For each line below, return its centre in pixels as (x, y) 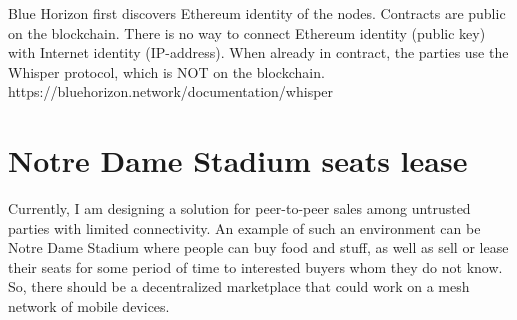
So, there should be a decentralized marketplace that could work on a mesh (239, 286)
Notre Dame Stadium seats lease (238, 160)
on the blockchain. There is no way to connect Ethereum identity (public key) (247, 32)
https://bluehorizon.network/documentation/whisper (171, 91)
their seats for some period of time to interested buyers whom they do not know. (255, 266)
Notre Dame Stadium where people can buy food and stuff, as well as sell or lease (258, 247)
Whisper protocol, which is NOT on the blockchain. (166, 71)
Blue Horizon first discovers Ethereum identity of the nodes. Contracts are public (257, 13)
